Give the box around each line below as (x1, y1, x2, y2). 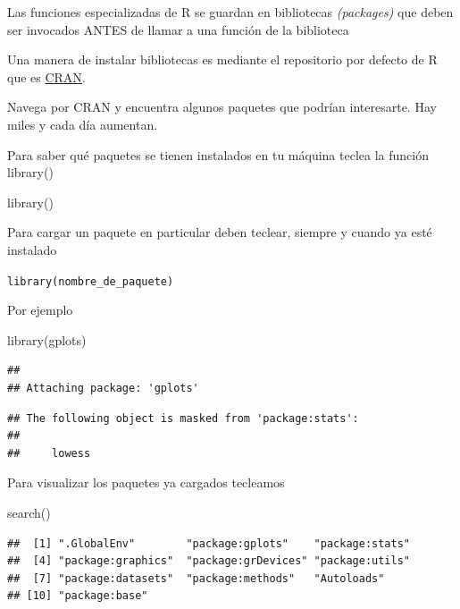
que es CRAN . (7, 67, 86, 86)
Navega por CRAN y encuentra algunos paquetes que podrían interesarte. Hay (7, 97, 437, 116)
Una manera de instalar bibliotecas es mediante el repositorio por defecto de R (7, 50, 438, 69)
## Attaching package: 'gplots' (7, 381, 199, 394)
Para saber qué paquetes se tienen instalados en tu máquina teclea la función (7, 145, 429, 164)
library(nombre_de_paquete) (7, 275, 174, 288)
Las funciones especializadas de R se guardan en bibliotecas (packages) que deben (7, 3, 454, 21)
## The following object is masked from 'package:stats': (7, 411, 359, 425)
